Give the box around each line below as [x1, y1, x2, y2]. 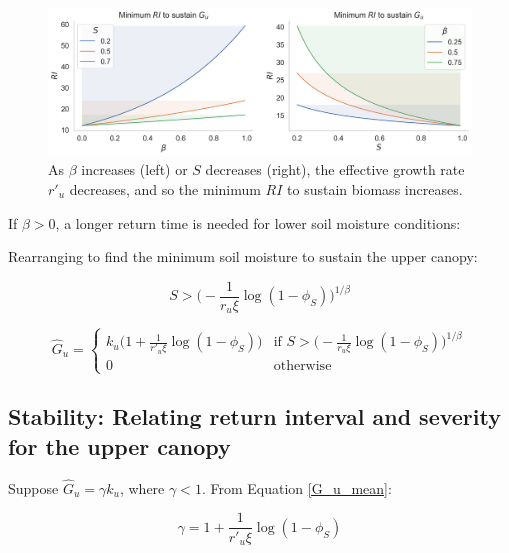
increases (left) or [81, 159, 188, 180]
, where [119, 477, 165, 498]
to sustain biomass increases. [287, 179, 463, 199]
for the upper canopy [8, 430, 231, 461]
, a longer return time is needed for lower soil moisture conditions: [55, 212, 461, 233]
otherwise [273, 358, 332, 373]
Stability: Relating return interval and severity [8, 401, 501, 432]
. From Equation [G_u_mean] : [201, 477, 392, 498]
